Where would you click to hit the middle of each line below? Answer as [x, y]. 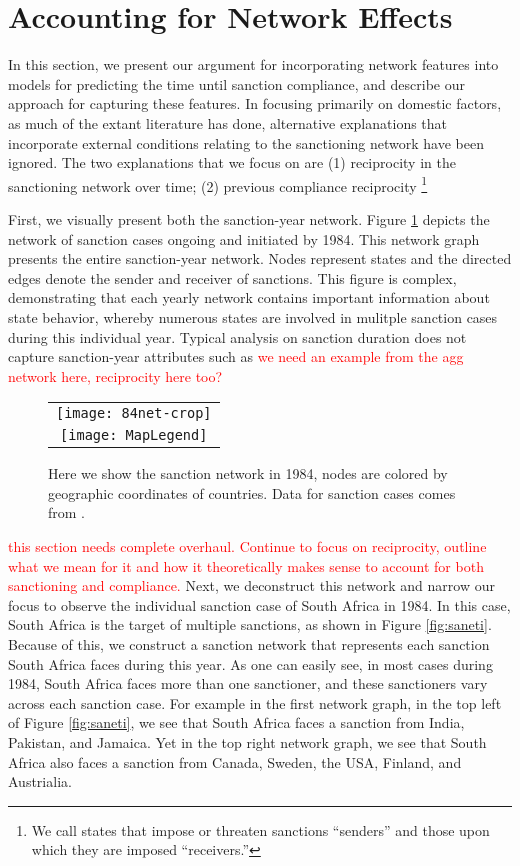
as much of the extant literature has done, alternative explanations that [228, 122]
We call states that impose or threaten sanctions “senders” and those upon [260, 829]
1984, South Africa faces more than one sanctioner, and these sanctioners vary [248, 683]
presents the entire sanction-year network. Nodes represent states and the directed [260, 258]
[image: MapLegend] [134, 435]
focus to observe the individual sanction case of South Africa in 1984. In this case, [259, 604]
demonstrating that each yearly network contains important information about [249, 297]
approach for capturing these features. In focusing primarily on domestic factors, [255, 103]
